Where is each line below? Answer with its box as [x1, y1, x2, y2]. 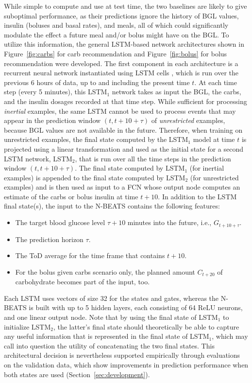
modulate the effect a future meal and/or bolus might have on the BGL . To [4, 29, 229, 39]
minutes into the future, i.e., [127, 217, 212, 227]
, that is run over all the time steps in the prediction [75, 153, 231, 163]
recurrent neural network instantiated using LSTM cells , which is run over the [4, 68, 239, 78]
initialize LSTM [4, 321, 51, 331]
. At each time [194, 77, 237, 87]
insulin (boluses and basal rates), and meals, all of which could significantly [4, 20, 229, 30]
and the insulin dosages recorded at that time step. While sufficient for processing [4, 96, 247, 106]
